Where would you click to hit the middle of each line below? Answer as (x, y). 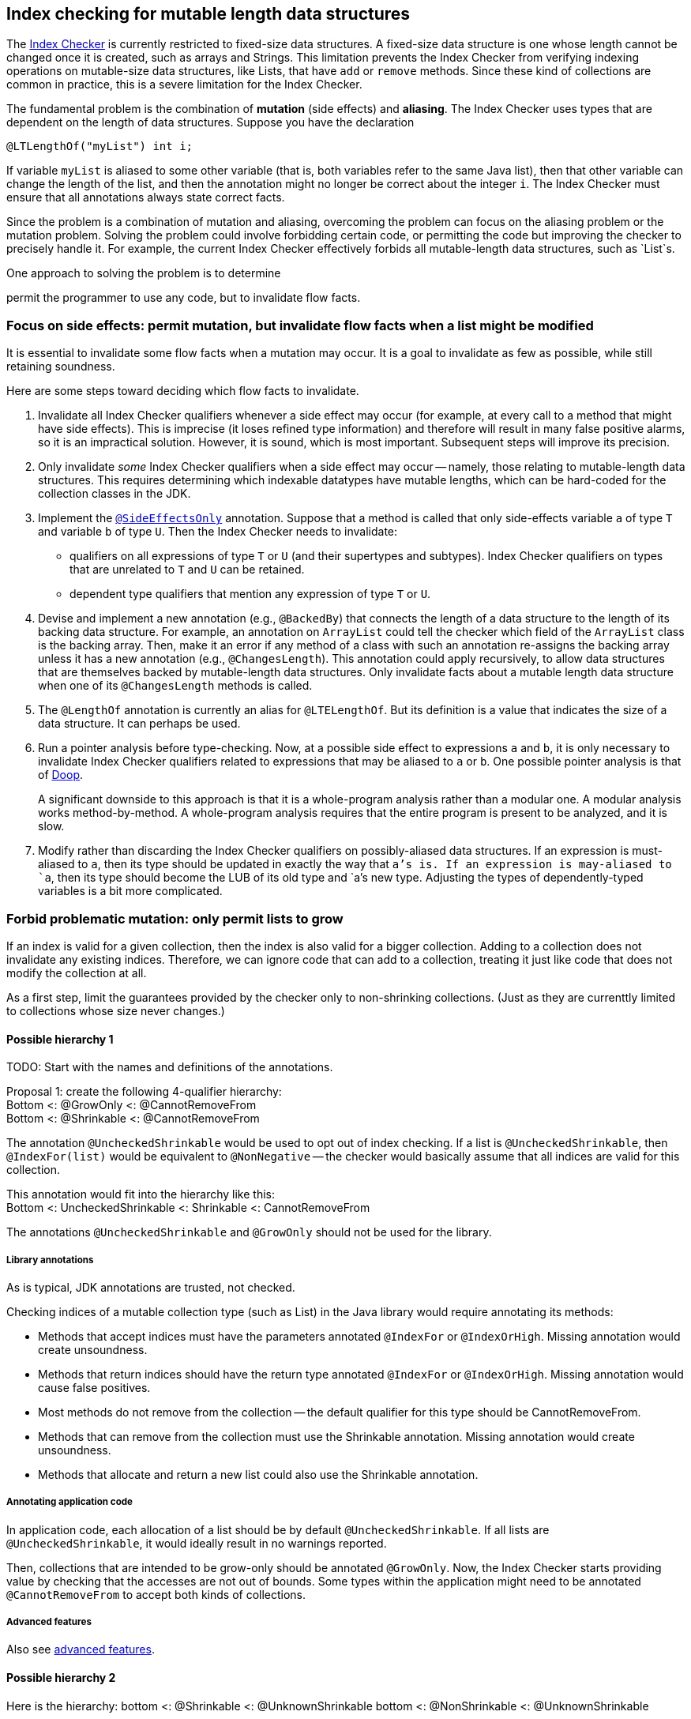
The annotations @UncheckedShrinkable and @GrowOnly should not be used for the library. (249, 1232)
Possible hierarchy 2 (61, 1678)
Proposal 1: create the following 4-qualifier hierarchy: (144, 1092)
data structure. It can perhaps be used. (139, 724)
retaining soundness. (61, 367)
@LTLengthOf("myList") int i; (100, 147)
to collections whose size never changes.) (116, 1010)
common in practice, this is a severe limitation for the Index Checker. (184, 85)
